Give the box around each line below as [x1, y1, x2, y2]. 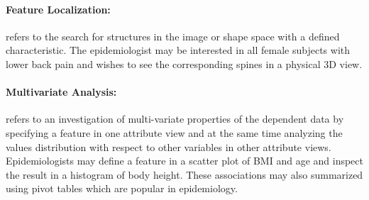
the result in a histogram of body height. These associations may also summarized [6, 167, 363, 182]
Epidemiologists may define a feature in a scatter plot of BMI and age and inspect [6, 153, 363, 168]
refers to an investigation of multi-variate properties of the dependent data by [6, 111, 344, 126]
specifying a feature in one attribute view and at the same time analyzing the [6, 125, 343, 140]
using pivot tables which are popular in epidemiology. [6, 181, 238, 196]
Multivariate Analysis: [6, 84, 117, 99]
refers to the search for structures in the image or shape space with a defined [6, 28, 340, 43]
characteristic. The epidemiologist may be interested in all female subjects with [6, 43, 351, 57]
